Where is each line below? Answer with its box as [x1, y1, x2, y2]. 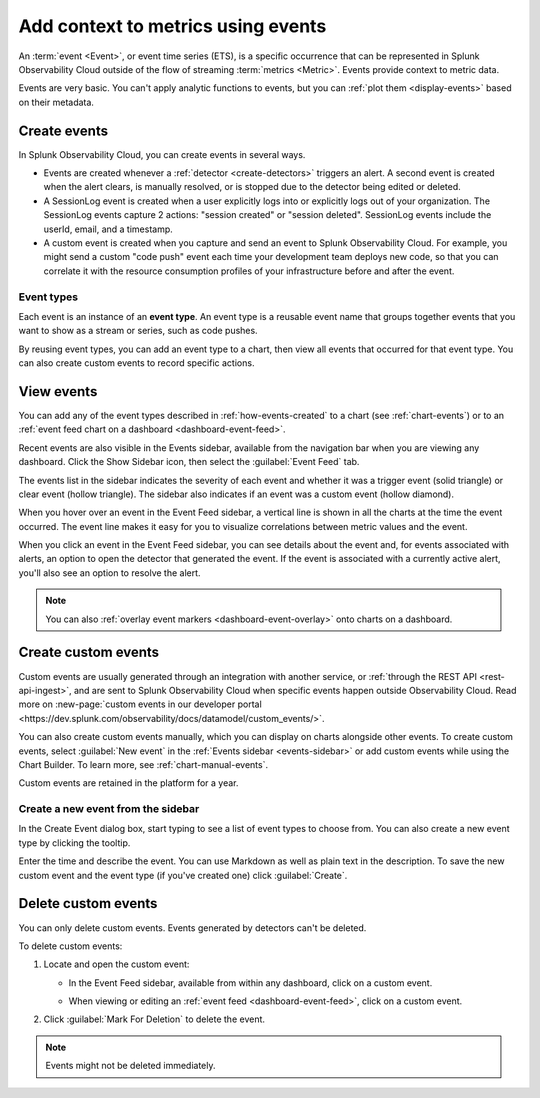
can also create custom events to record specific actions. [18, 357, 255, 369]
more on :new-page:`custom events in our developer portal [18, 698, 262, 710]
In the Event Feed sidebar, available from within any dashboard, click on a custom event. [68, 976, 433, 989]
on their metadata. [18, 96, 95, 108]
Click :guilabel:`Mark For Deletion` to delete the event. [43, 1013, 265, 1025]
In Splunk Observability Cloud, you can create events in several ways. [18, 148, 306, 160]
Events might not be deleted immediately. [45, 1060, 216, 1072]
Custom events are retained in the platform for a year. [18, 777, 239, 789]
